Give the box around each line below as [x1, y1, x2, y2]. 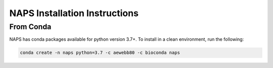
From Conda [9, 22, 52, 31]
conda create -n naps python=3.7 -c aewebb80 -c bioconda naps [20, 50, 180, 55]
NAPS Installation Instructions [9, 8, 139, 19]
